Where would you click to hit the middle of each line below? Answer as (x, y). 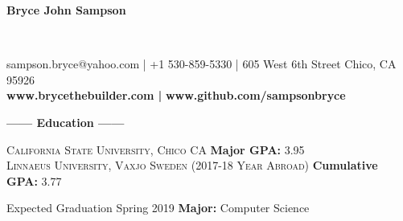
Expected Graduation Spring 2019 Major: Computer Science (158, 208)
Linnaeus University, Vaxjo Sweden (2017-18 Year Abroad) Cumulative (192, 165)
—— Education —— (66, 122)
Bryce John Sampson (66, 10)
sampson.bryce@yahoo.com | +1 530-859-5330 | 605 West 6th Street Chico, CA (201, 64)
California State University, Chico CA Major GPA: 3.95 (156, 149)
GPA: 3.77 (34, 180)
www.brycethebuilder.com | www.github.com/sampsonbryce (176, 95)
